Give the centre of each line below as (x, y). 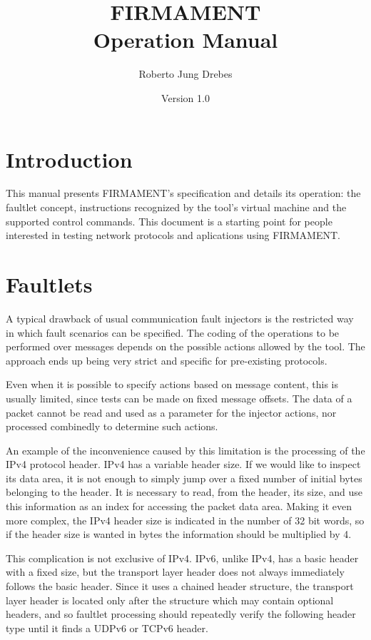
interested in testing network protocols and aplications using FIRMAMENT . (173, 235)
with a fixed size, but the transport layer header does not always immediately (175, 572)
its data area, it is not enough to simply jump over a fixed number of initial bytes (184, 478)
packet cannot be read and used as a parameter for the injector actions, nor (171, 412)
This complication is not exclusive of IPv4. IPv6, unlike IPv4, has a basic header (182, 558)
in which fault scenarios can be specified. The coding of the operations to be (173, 332)
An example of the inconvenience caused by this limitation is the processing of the (185, 450)
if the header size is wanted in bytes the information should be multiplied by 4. (179, 534)
